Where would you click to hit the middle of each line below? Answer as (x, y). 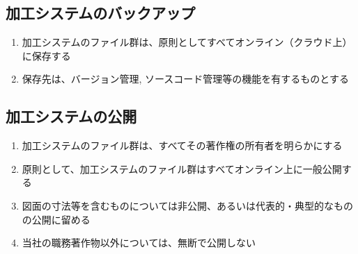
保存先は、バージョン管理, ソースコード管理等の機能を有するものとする (185, 79)
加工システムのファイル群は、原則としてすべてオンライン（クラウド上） (187, 42)
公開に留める (61, 219)
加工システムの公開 (71, 116)
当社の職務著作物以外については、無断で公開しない (139, 243)
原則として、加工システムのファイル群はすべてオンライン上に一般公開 (182, 168)
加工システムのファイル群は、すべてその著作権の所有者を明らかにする (182, 145)
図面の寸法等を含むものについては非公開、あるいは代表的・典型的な (178, 205)
